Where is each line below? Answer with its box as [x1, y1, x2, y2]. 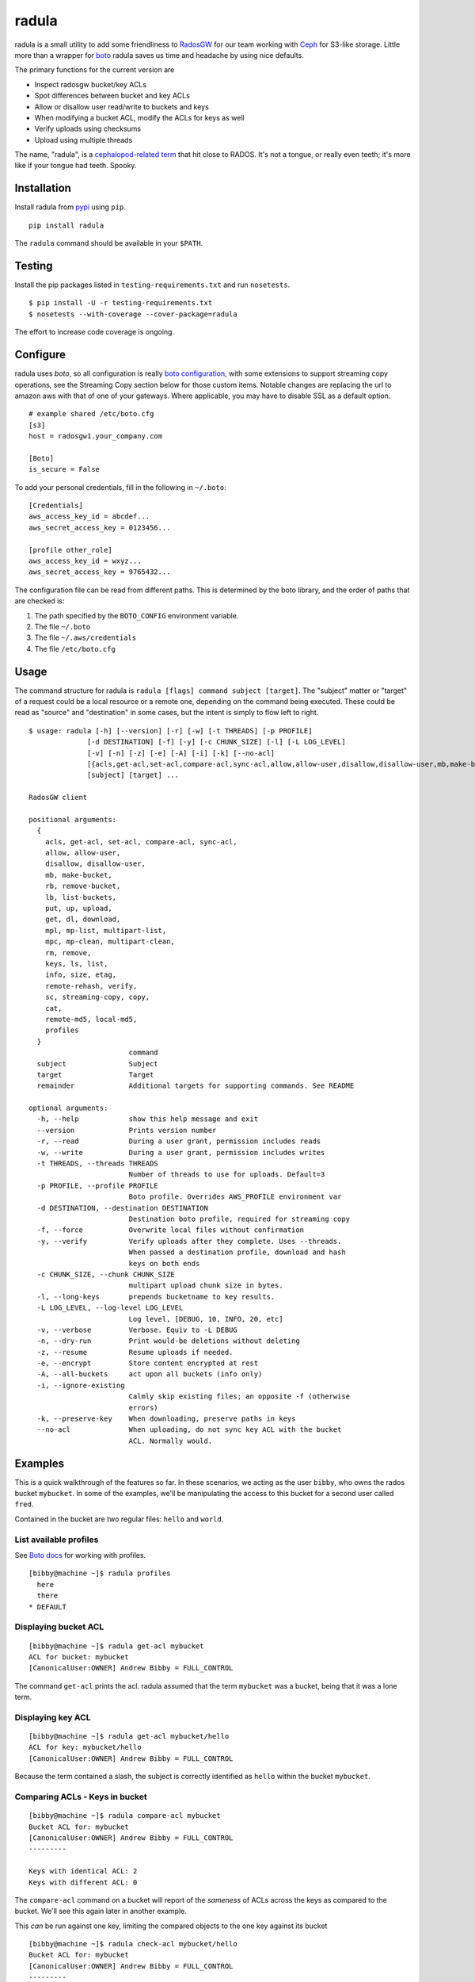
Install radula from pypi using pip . [14, 202, 126, 212]
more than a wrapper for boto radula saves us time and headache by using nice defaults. [14, 50, 304, 59]
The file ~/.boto [34, 622, 91, 631]
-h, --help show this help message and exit [36, 1115, 259, 1123]
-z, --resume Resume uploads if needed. [36, 1348, 234, 1356]
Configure [14, 348, 66, 362]
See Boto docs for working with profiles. [14, 1551, 146, 1560]
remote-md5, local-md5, [44, 1015, 138, 1024]
